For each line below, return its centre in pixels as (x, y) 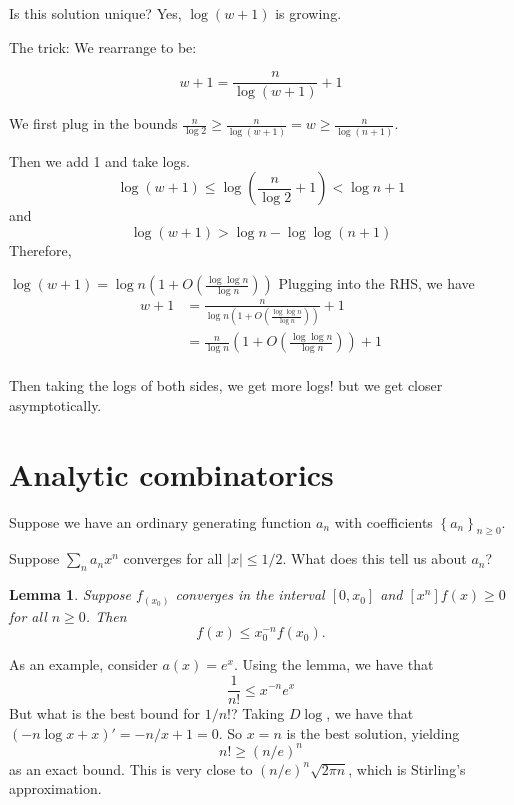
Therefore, (40, 249)
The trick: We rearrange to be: (103, 46)
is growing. (308, 13)
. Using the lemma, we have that (333, 664)
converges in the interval (250, 594)
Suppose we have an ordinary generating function (160, 521)
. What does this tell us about (374, 558)
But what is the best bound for (104, 713)
